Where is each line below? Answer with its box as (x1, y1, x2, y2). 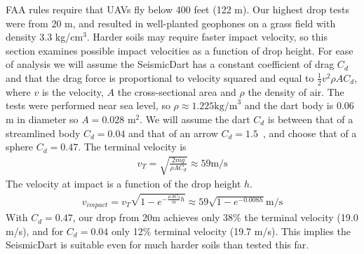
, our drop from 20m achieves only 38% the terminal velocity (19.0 (72, 210, 358, 225)
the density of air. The (248, 84, 344, 99)
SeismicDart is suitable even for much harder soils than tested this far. (6, 237, 309, 252)
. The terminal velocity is (78, 139, 187, 154)
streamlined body (6, 125, 81, 140)
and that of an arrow (128, 125, 218, 140)
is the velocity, (41, 84, 104, 99)
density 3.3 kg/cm (6, 29, 83, 44)
